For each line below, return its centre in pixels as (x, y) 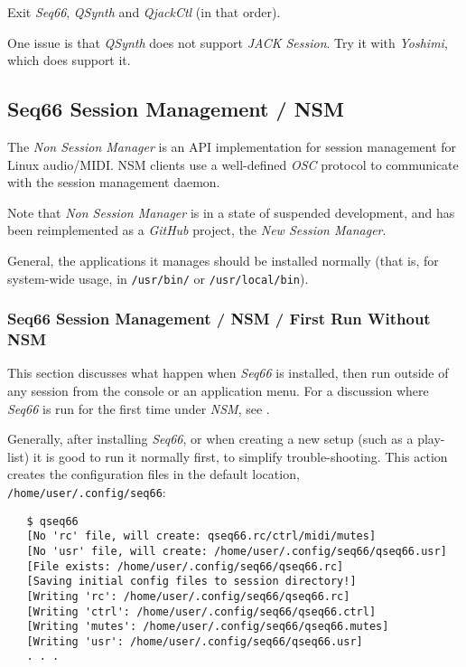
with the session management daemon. (114, 182)
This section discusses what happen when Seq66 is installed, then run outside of (228, 373)
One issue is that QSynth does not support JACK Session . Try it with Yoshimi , (228, 42)
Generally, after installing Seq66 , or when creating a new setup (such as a (210, 439)
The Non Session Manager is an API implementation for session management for (232, 146)
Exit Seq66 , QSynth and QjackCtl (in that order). (144, 12)
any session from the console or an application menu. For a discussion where (218, 390)
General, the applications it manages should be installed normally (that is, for (223, 260)
